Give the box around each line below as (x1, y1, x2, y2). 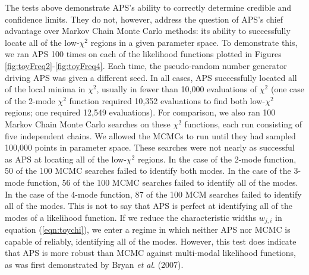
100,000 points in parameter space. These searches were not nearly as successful (5, 141, 295, 154)
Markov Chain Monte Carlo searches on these (5, 117, 171, 130)
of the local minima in (5, 83, 86, 95)
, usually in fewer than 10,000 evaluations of (96, 83, 257, 95)
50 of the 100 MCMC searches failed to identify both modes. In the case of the (5, 164, 291, 177)
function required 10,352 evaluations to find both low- (69, 94, 266, 107)
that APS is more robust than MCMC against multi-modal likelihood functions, (5, 246, 296, 259)
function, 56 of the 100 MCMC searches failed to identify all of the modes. (27, 176, 298, 188)
